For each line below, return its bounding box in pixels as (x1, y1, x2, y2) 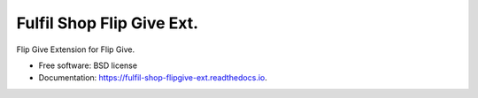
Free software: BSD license (38, 60, 137, 71)
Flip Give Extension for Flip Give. (16, 44, 135, 55)
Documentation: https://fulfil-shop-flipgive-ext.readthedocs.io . (38, 72, 267, 83)
